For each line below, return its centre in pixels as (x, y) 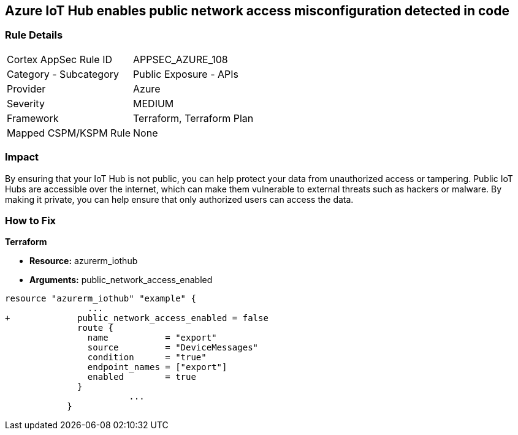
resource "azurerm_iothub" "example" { (101, 299)
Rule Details (34, 35)
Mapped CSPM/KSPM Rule (69, 133)
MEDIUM (154, 103)
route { (96, 328)
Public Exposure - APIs (186, 74)
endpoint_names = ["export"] (157, 367)
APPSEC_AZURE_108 (181, 59)
